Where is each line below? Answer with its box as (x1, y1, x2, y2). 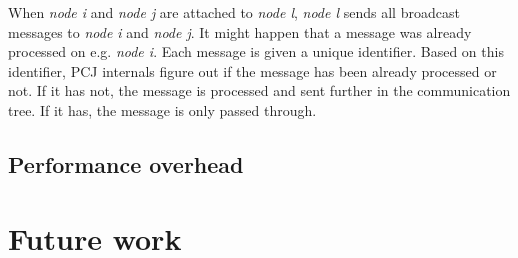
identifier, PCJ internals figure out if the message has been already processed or (8, 60, 497, 81)
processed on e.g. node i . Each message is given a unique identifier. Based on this (8, 41, 504, 62)
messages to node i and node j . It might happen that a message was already (8, 21, 472, 42)
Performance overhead (8, 148, 244, 179)
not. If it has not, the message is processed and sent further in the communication (8, 80, 511, 101)
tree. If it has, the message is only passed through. (8, 99, 317, 120)
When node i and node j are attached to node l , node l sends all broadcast (8, 2, 460, 22)
